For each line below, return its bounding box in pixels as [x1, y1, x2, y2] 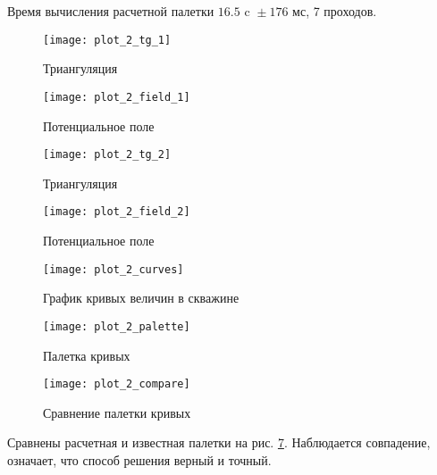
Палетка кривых [43, 346, 130, 364]
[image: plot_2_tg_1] [43, 33, 172, 46]
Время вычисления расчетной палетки [7, 2, 214, 20]
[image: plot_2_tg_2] [43, 148, 172, 162]
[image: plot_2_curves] [43, 262, 184, 276]
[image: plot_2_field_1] [43, 90, 190, 104]
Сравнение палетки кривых [43, 403, 191, 421]
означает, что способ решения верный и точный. [7, 450, 272, 469]
